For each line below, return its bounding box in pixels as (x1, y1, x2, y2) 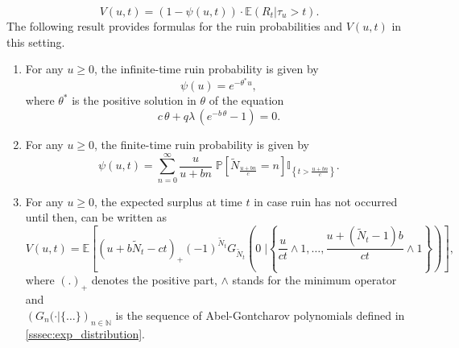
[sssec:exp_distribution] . (25, 325, 145, 342)
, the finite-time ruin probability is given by (94, 136, 310, 153)
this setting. (6, 33, 65, 50)
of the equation (209, 92, 284, 109)
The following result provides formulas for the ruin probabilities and (6, 18, 343, 34)
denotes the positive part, (91, 271, 217, 288)
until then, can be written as (25, 209, 167, 226)
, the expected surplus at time (94, 193, 242, 209)
